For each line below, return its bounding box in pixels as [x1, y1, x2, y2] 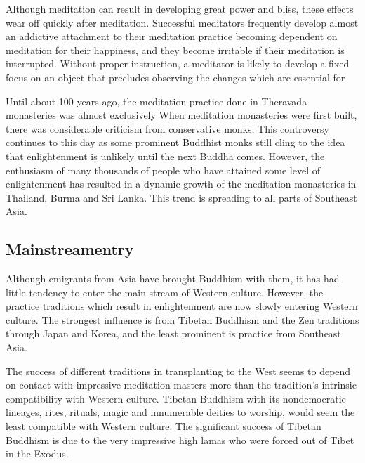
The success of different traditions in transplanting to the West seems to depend [6, 363, 351, 378]
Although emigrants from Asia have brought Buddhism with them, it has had [6, 271, 340, 286]
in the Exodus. [6, 446, 69, 461]
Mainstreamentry [6, 238, 134, 260]
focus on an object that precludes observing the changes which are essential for [6, 70, 345, 84]
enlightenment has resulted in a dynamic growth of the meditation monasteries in [6, 176, 357, 191]
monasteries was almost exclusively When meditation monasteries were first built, [6, 107, 357, 122]
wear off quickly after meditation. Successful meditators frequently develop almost [6, 15, 359, 30]
